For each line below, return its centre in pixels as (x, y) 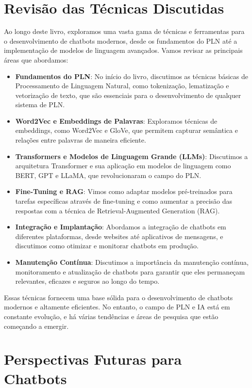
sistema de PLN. (40, 105)
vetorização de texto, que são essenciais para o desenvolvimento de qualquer (128, 95)
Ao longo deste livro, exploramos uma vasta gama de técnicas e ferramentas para (124, 31)
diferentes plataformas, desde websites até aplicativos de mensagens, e (119, 236)
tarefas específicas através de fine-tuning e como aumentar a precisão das (124, 201)
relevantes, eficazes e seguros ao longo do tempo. (87, 281)
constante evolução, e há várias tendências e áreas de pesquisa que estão (111, 316)
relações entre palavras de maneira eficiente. (81, 140)
